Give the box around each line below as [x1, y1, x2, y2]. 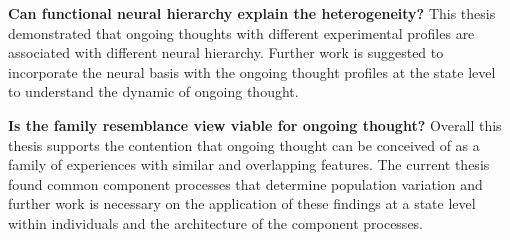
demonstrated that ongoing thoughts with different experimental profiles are [8, 22, 475, 43]
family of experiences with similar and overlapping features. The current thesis [8, 154, 490, 175]
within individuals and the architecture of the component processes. [8, 212, 424, 233]
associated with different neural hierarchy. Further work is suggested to [8, 42, 444, 63]
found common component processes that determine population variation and [8, 173, 483, 194]
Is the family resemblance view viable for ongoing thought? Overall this [8, 114, 502, 135]
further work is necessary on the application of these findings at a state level [8, 193, 476, 214]
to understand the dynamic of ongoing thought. [8, 81, 299, 102]
